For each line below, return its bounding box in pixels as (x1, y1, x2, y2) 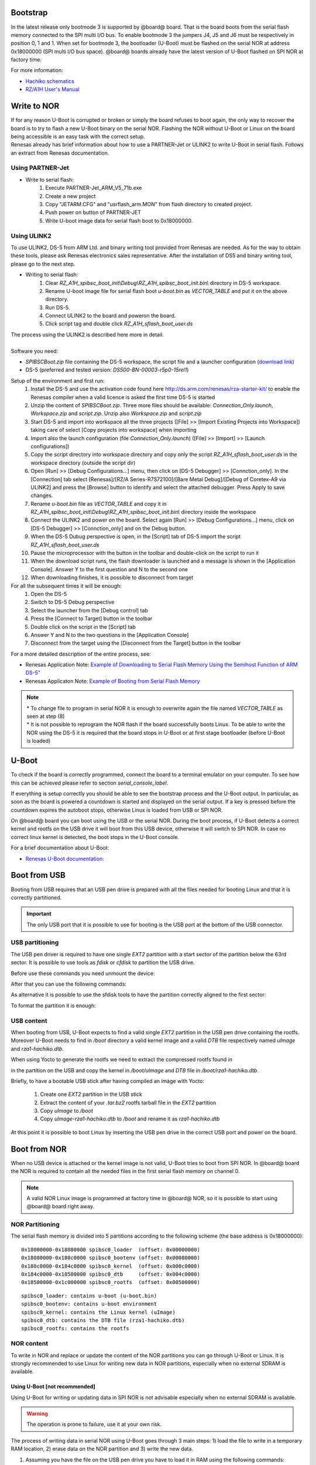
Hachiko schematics (25, 77, 74, 84)
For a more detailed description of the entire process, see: (11, 650, 152, 657)
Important (26, 910, 52, 917)
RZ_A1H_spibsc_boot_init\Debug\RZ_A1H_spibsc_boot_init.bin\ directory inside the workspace (30, 509, 256, 516)
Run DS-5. (45, 304, 70, 311)
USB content (11, 1017, 47, 1025)
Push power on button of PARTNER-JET (45, 209, 142, 216)
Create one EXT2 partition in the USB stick (40, 1091, 143, 1098)
